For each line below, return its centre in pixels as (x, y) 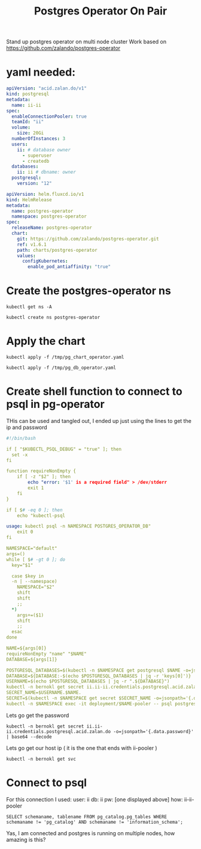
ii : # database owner (44, 150)
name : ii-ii (27, 105)
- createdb (36, 161)
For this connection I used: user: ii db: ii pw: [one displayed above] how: (95, 799)
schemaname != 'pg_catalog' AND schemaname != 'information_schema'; (95, 822)
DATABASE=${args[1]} (32, 659)
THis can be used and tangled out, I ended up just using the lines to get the (99, 421)
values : (26, 256)
